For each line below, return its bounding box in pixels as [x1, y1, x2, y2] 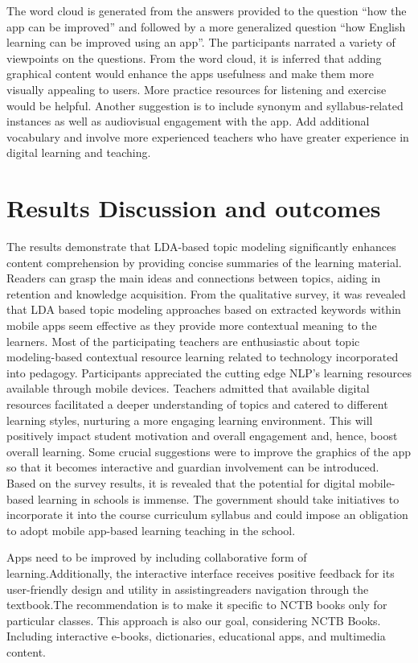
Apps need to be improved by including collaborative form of [6, 549, 307, 566]
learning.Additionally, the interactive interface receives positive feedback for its [6, 564, 395, 581]
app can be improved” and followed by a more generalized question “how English [6, 18, 406, 35]
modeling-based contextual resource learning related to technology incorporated [6, 348, 399, 365]
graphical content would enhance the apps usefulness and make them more [6, 65, 374, 82]
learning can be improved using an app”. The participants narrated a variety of [6, 34, 395, 51]
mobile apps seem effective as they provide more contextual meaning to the [6, 317, 377, 334]
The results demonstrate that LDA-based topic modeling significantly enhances [6, 238, 396, 255]
